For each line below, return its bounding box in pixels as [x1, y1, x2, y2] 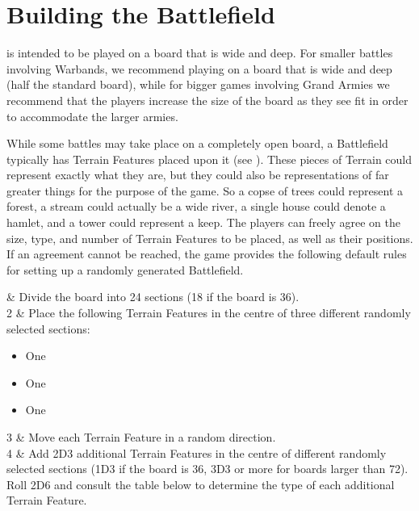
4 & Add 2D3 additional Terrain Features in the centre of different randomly [6, 444, 387, 461]
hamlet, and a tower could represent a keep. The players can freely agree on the [6, 214, 400, 231]
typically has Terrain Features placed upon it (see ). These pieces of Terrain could [6, 150, 413, 167]
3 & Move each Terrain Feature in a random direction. [6, 429, 276, 445]
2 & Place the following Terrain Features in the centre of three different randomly [6, 304, 411, 321]
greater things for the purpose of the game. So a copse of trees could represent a [6, 182, 404, 199]
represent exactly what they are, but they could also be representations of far [6, 166, 389, 183]
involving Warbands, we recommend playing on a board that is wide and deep [6, 60, 392, 77]
